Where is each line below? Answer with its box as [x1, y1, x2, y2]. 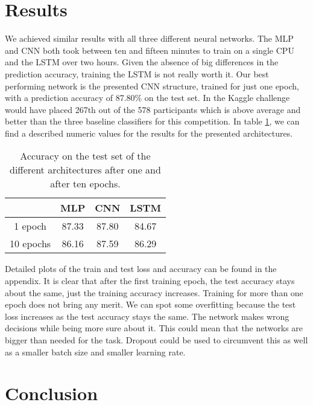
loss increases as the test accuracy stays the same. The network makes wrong [5, 309, 289, 322]
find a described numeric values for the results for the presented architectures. [5, 126, 293, 139]
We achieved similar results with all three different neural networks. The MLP [5, 32, 294, 45]
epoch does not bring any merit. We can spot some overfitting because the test [5, 298, 296, 311]
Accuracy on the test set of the [20, 149, 151, 163]
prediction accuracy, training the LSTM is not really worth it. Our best [5, 67, 269, 80]
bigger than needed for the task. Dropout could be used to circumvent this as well [5, 334, 308, 346]
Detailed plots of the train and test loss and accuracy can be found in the [5, 262, 277, 275]
